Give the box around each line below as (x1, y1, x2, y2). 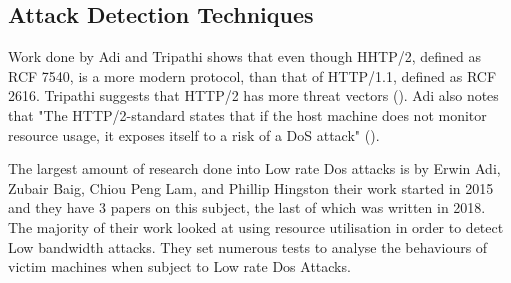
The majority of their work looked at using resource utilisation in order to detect (8, 216, 504, 237)
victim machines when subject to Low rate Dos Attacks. (8, 256, 351, 277)
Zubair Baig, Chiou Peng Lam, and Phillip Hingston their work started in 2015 (8, 177, 494, 198)
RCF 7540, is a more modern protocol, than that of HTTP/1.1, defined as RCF (8, 65, 497, 86)
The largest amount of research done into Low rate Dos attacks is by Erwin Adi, (8, 158, 501, 179)
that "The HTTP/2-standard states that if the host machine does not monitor (8, 104, 487, 125)
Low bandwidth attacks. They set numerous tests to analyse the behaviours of (8, 236, 488, 257)
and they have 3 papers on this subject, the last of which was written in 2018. (8, 197, 486, 218)
